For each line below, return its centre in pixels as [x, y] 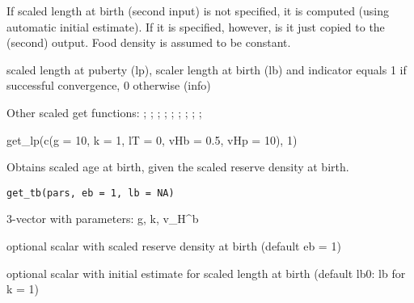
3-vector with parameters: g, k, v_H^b [103, 219]
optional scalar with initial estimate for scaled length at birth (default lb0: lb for [206, 273]
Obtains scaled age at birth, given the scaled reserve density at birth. [178, 167]
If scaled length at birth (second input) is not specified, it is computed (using [198, 11]
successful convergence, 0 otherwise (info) [109, 85]
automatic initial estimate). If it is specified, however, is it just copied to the [196, 26]
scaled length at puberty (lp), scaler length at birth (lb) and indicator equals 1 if [207, 69]
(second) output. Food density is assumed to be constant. [149, 42]
